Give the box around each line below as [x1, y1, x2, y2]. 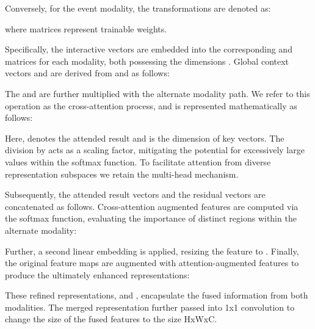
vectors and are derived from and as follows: [5, 67, 170, 79]
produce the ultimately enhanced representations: [5, 268, 190, 281]
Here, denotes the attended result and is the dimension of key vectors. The [5, 131, 284, 144]
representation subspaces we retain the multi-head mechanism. [5, 167, 239, 180]
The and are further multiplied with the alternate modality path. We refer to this [5, 87, 310, 99]
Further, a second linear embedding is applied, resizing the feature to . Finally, [5, 244, 299, 257]
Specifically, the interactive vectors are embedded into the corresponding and [5, 43, 292, 56]
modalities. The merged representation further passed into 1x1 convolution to [5, 300, 295, 313]
